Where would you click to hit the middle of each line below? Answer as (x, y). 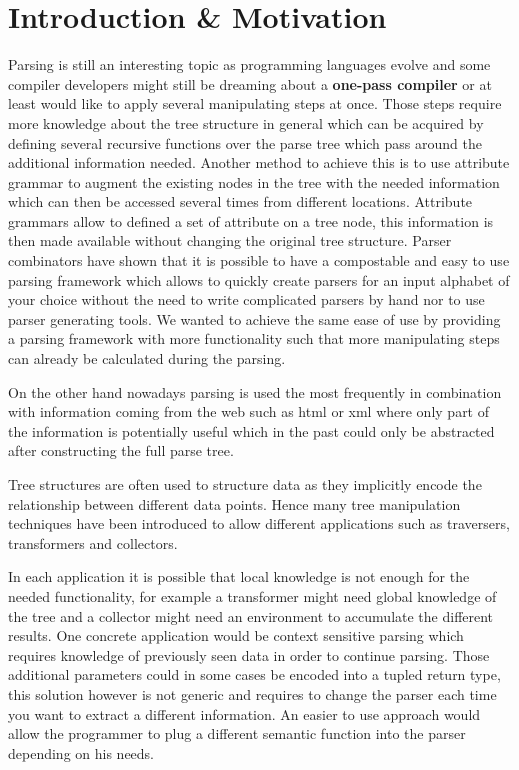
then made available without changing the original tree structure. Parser (230, 240)
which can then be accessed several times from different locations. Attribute (240, 201)
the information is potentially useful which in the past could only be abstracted (251, 430)
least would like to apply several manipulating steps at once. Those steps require (255, 103)
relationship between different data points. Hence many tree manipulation (234, 503)
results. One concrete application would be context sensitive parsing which (236, 635)
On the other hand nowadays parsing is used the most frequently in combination (255, 391)
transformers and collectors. (93, 542)
